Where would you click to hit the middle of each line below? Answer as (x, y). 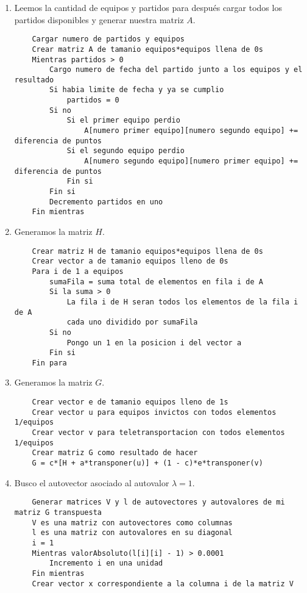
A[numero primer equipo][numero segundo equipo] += (191, 131)
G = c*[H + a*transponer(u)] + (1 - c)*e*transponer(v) (147, 463)
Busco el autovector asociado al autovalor (92, 482)
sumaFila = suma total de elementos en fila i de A (156, 282)
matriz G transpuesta (58, 512)
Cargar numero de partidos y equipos (108, 39)
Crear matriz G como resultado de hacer (115, 453)
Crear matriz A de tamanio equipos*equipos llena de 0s (147, 49)
